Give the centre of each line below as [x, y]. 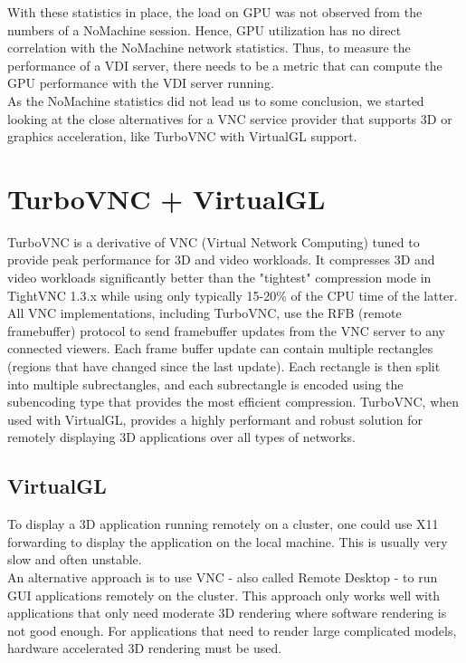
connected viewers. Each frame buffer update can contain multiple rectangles [220, 348]
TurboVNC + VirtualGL [166, 198]
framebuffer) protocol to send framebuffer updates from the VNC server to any [226, 330]
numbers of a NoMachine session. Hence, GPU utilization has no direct [204, 29]
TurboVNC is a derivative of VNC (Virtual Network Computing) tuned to [214, 241]
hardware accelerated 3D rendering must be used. [145, 648]
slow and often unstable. [75, 559]
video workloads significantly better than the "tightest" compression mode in [219, 278]
